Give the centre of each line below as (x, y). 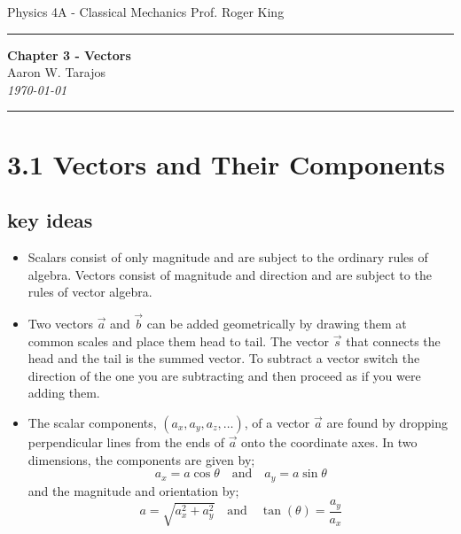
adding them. (64, 393)
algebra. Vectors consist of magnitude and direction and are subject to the (230, 274)
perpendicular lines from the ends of (126, 441)
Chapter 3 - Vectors (69, 54)
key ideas (50, 220)
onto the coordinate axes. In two (329, 441)
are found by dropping (387, 422)
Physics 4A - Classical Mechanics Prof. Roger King (146, 12)
